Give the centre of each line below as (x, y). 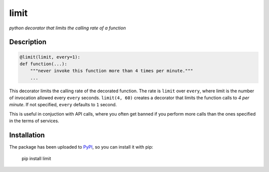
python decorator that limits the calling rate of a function (67, 28)
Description (28, 42)
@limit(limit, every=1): (50, 57)
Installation (27, 135)
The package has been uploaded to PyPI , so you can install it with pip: (81, 147)
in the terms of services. (34, 121)
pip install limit (36, 158)
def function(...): (43, 64)
